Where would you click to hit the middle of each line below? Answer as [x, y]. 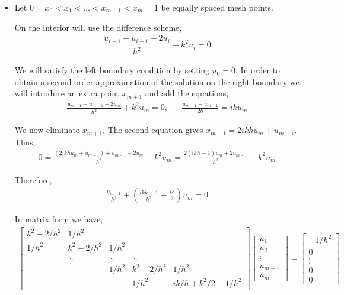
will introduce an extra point [67, 93]
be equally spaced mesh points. [217, 7]
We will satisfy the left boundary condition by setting [112, 70]
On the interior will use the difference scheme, [98, 27]
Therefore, [33, 179]
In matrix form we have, [59, 219]
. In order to [258, 70]
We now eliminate [47, 130]
